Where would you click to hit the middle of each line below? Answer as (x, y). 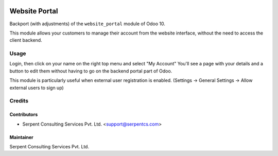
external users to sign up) (37, 88)
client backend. (26, 40)
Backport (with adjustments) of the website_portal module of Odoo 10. (88, 24)
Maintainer (21, 137)
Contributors (24, 115)
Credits (19, 101)
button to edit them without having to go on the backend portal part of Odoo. (91, 71)
